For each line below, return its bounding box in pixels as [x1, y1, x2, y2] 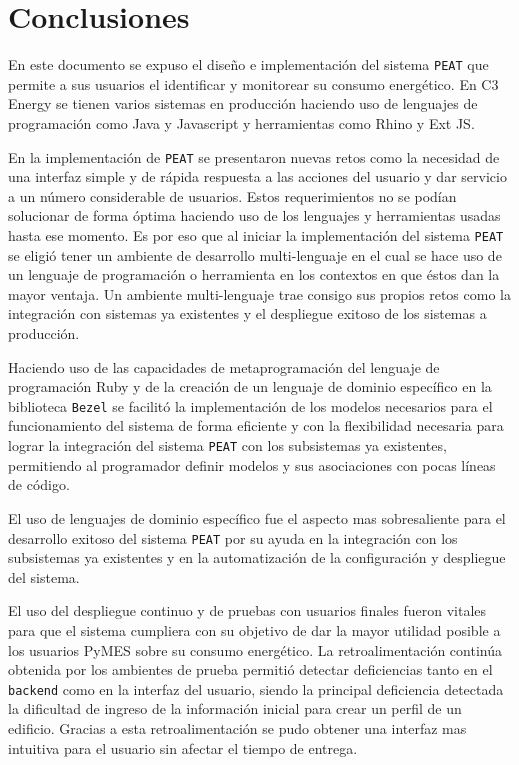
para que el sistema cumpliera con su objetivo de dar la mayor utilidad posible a [8, 619, 501, 640]
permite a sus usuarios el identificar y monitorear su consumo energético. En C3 [8, 73, 499, 94]
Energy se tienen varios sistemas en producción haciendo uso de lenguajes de [8, 93, 478, 114]
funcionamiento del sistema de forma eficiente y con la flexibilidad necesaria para [8, 415, 504, 436]
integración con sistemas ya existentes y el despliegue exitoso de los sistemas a [8, 303, 487, 324]
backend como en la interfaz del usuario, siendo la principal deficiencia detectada [8, 678, 504, 699]
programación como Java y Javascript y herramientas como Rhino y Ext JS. [8, 112, 475, 133]
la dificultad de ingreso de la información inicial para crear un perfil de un [8, 698, 462, 719]
